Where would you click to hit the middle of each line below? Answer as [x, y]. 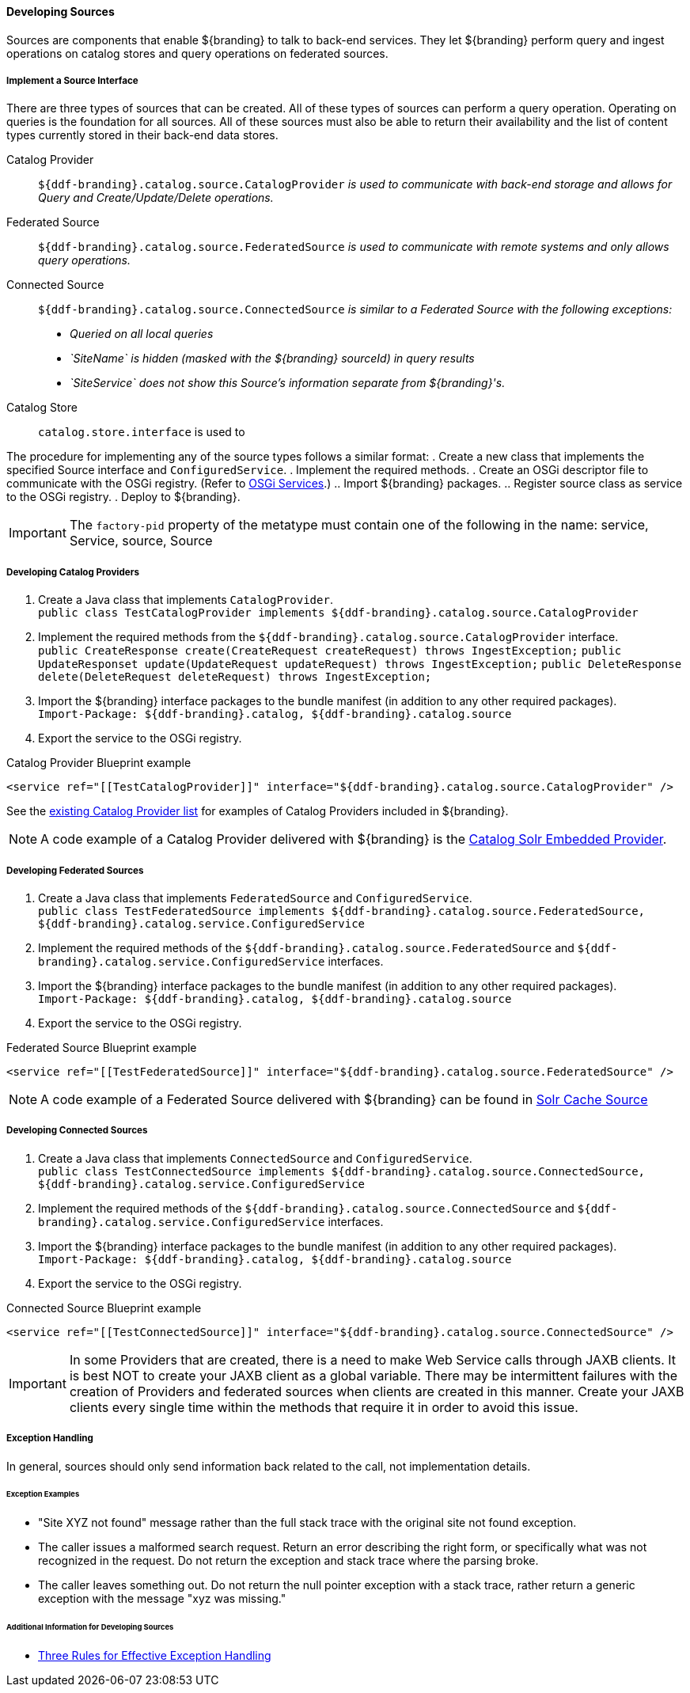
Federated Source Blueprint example [102, 1047]
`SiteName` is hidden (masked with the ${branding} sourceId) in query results [272, 359]
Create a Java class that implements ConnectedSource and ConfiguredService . [255, 1158]
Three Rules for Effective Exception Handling [155, 1655]
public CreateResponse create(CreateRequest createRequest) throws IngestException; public [330, 651]
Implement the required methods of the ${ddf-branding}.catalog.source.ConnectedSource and [306, 1208]
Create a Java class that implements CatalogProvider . [186, 600]
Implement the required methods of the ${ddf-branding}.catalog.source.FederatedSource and [306, 947]
